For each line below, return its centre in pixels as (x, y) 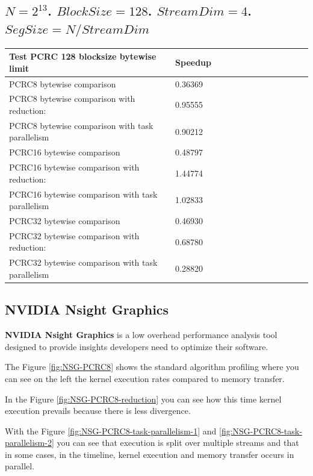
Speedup (193, 62)
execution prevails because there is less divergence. (98, 411)
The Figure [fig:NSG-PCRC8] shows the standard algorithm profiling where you (152, 367)
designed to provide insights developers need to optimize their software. (137, 346)
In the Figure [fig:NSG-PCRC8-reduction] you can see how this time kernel (143, 399)
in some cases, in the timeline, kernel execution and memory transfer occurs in (150, 454)
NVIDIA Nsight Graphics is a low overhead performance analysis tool (141, 335)
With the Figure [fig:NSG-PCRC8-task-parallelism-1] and (111, 431)
